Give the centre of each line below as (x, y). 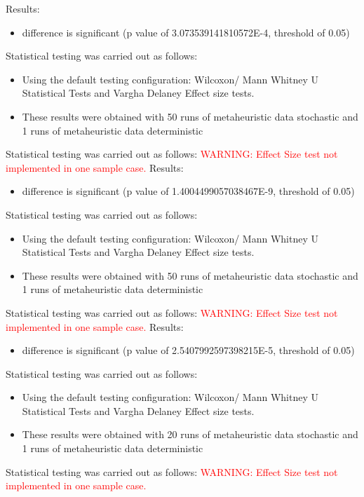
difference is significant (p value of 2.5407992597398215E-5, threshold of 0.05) (188, 350)
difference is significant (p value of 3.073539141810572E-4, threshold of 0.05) (186, 32)
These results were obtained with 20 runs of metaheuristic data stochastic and (190, 434)
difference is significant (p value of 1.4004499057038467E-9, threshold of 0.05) (188, 191)
